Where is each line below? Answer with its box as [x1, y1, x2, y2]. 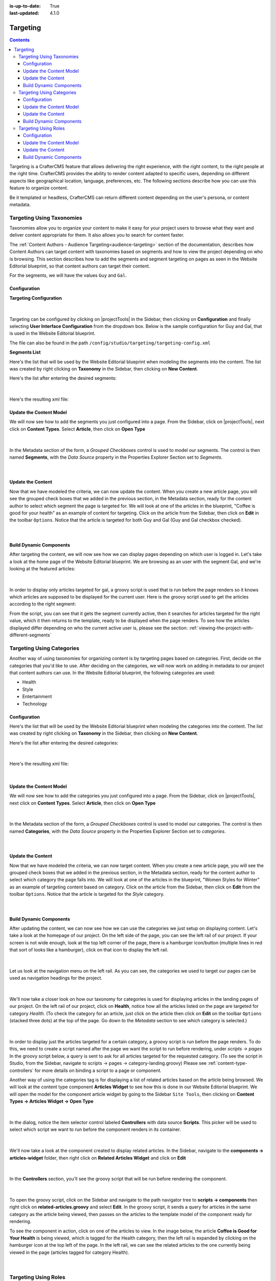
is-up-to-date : [9, 3, 41, 9]
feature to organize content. [9, 185, 68, 191]
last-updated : [9, 10, 39, 16]
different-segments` [9, 632, 52, 638]
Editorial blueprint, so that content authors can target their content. [9, 263, 150, 269]
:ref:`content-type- [208, 1060, 247, 1066]
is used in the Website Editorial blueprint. [9, 330, 96, 337]
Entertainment [22, 693, 52, 699]
